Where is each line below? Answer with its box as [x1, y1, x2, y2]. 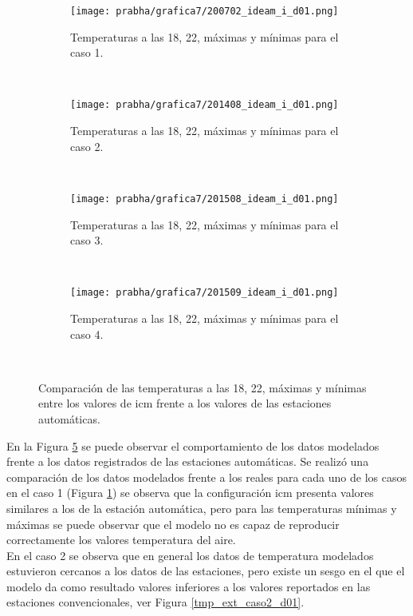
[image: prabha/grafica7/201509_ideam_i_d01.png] [70, 287, 339, 299]
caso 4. [70, 325, 104, 342]
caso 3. [70, 232, 104, 248]
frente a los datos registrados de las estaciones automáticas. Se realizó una [6, 453, 369, 470]
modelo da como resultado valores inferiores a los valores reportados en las [6, 578, 371, 594]
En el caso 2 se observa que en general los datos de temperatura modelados [6, 546, 374, 563]
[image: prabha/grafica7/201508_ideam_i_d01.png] [70, 193, 339, 205]
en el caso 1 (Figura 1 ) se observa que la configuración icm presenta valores [6, 484, 374, 501]
